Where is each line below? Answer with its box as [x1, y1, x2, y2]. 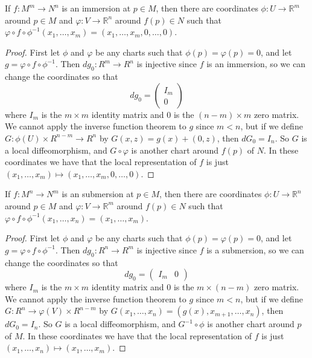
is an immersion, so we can [206, 57, 306, 70]
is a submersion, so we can [206, 243, 304, 256]
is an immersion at [62, 2, 131, 14]
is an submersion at [62, 187, 134, 200]
